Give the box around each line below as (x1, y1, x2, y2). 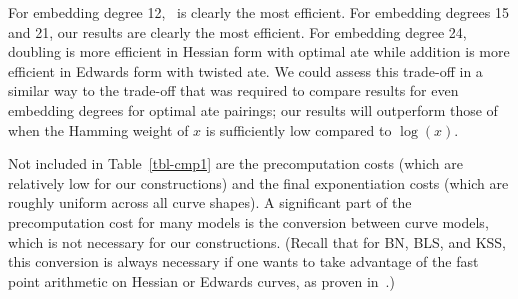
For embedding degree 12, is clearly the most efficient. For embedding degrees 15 (8, 2, 509, 22)
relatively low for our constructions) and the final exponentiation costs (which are (8, 172, 509, 193)
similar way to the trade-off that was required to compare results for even (8, 80, 459, 101)
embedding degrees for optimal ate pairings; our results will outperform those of (8, 99, 498, 120)
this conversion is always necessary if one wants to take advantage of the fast (8, 251, 479, 272)
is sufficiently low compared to (205, 119, 392, 140)
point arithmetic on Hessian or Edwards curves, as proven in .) (8, 270, 395, 291)
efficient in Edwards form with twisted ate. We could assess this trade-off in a (8, 60, 483, 81)
